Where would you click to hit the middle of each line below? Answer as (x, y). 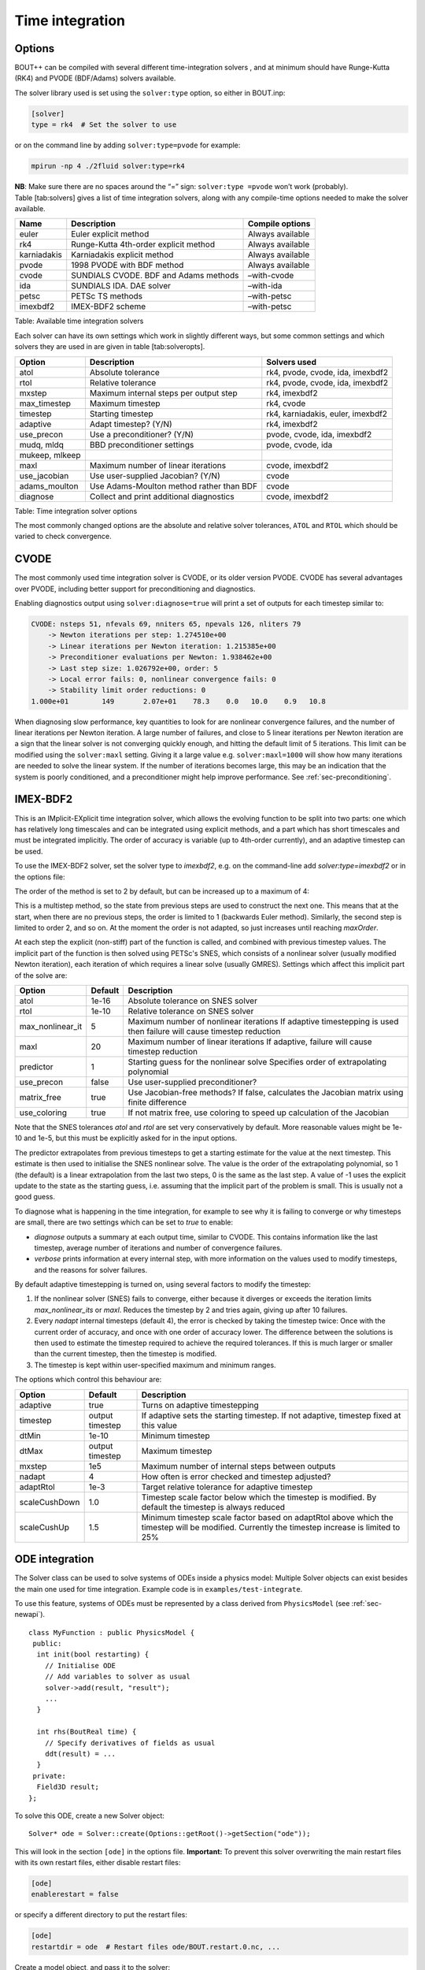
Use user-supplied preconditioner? (192, 1082)
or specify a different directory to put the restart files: (101, 1915)
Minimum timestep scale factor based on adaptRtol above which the (267, 1517)
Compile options (279, 224)
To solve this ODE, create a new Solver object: (90, 1816)
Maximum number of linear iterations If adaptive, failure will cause (250, 1042)
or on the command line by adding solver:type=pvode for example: (128, 145)
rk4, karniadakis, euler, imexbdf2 (327, 414)
